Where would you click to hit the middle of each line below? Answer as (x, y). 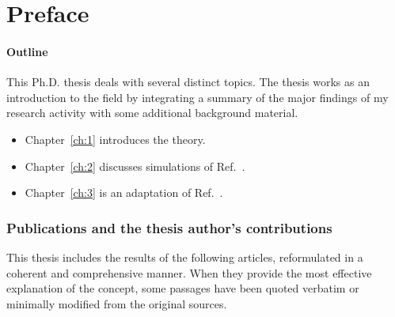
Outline (27, 51)
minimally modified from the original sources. (117, 303)
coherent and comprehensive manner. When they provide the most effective (189, 272)
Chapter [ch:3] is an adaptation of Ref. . (124, 192)
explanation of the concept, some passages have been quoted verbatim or (183, 288)
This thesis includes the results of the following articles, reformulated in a (185, 257)
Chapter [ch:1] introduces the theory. (115, 139)
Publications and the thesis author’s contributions (169, 227)
